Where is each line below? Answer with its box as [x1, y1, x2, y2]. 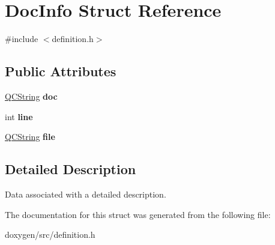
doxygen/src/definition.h [5, 228, 95, 241]
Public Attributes [5, 62, 116, 80]
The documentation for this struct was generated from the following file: [5, 208, 271, 220]
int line [5, 110, 33, 122]
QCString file [5, 130, 55, 143]
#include [5, 32, 38, 45]
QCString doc [5, 89, 58, 102]
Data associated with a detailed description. [5, 187, 166, 200]
